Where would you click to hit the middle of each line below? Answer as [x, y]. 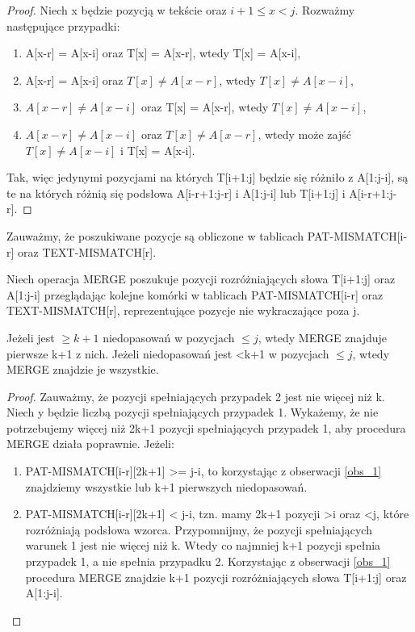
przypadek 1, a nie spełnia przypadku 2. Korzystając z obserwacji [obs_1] [208, 561]
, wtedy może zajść [304, 134]
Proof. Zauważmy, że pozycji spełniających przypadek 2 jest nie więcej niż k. [196, 396]
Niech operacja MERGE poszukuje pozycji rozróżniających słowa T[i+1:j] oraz [201, 279]
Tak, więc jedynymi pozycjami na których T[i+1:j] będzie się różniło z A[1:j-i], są [207, 177]
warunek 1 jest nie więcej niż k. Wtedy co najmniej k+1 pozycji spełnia [203, 545]
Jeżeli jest [31, 337]
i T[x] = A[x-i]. [158, 150]
